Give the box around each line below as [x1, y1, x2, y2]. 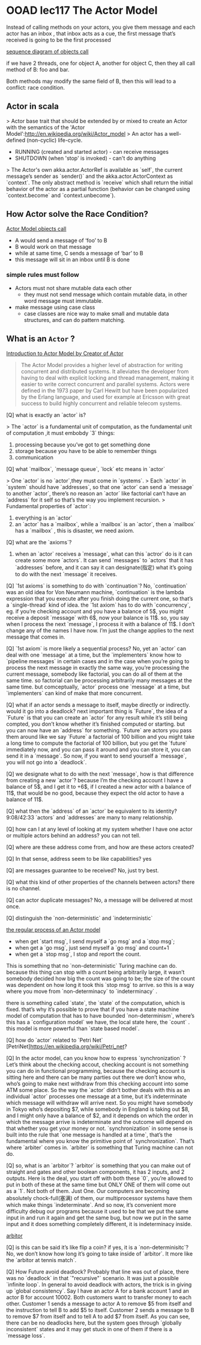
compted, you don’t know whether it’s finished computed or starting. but [6, 720, 185, 727]
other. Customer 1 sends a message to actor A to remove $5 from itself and [6, 1300, 192, 1307]
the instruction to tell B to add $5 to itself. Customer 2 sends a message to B [6, 1306, 194, 1313]
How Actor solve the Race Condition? [6, 209, 149, 219]
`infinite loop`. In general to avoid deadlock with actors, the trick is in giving [6, 1281, 192, 1288]
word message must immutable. [23, 297, 103, 304]
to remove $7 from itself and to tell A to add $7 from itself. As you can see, [6, 1313, 190, 1320]
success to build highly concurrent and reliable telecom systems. [20, 399, 182, 407]
